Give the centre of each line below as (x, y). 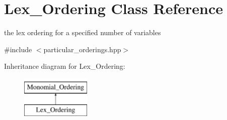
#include (18, 49)
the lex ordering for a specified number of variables (83, 32)
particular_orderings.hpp (82, 49)
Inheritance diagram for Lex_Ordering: (65, 66)
